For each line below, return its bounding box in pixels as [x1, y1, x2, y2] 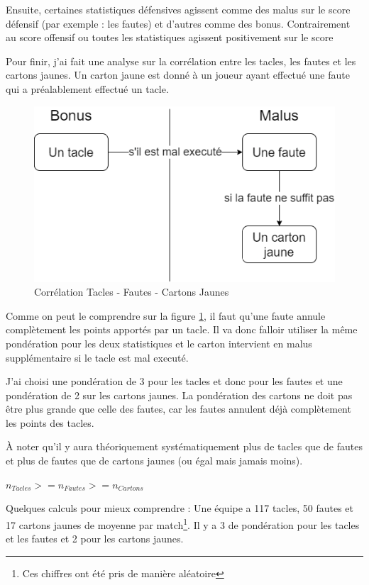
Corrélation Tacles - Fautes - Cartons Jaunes [34, 284, 229, 299]
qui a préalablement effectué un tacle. [6, 81, 169, 96]
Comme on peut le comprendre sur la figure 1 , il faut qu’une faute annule [6, 308, 326, 323]
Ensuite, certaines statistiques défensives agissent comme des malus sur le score [6, 2, 351, 16]
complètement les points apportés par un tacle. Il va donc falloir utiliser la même [6, 322, 358, 337]
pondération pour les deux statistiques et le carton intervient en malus [6, 335, 312, 350]
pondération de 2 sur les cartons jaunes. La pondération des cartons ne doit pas [6, 387, 353, 402]
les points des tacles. [6, 415, 94, 430]
